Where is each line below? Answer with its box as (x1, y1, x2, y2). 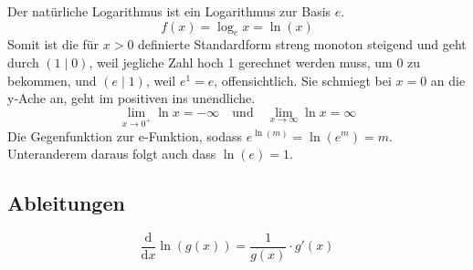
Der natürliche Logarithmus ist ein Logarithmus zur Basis (7, 2, 331, 20)
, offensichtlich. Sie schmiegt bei (214, 70, 392, 89)
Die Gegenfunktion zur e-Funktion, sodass (7, 126, 243, 145)
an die (430, 70, 466, 89)
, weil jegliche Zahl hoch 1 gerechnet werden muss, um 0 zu (89, 52, 421, 71)
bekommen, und (7, 70, 97, 89)
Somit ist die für (7, 35, 100, 54)
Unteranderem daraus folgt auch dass (7, 144, 216, 163)
